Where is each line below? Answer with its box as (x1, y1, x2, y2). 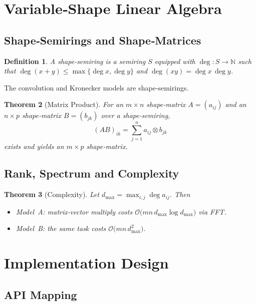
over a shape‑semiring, (101, 110, 170, 120)
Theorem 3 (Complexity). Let (4, 189, 100, 199)
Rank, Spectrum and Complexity (4, 165, 179, 181)
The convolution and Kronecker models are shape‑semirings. (4, 82, 189, 92)
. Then (169, 189, 190, 199)
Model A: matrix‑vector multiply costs (16, 206, 133, 216)
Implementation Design (4, 252, 169, 273)
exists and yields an (4, 141, 64, 151)
